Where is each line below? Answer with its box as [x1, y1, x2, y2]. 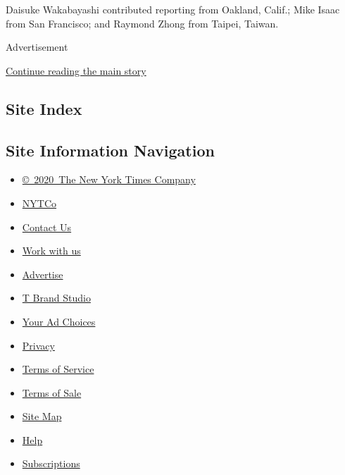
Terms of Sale [22, 385, 82, 400]
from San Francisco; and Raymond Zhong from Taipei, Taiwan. [6, 16, 279, 30]
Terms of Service [22, 362, 94, 376]
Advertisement [6, 39, 68, 54]
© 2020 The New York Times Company [22, 172, 196, 187]
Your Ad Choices [22, 314, 96, 328]
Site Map [22, 409, 62, 424]
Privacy [22, 338, 55, 352]
